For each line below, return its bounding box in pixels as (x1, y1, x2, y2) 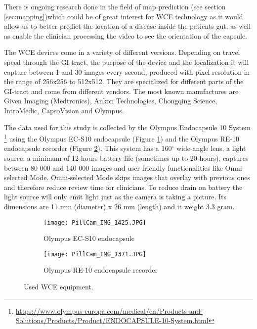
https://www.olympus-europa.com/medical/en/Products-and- (15, 305, 203, 316)
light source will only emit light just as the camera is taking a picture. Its (4, 191, 227, 202)
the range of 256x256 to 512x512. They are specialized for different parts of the (4, 76, 244, 87)
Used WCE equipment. (24, 282, 93, 292)
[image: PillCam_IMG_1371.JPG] (43, 250, 146, 258)
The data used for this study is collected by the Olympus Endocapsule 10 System (4, 122, 251, 132)
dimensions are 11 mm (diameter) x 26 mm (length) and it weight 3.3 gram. (4, 201, 235, 211)
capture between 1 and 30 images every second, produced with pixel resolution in (4, 66, 250, 77)
